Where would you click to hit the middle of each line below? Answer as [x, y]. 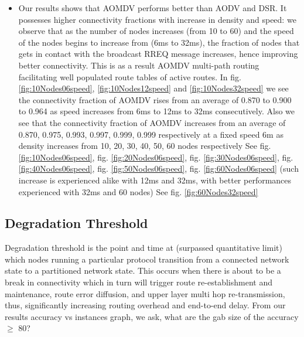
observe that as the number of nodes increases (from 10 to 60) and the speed [156, 31]
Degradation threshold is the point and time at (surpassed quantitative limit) [144, 248]
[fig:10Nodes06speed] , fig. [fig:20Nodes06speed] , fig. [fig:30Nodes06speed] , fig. [156, 157]
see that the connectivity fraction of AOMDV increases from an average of [152, 122]
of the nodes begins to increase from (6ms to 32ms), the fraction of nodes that [159, 42]
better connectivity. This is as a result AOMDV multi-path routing [139, 65]
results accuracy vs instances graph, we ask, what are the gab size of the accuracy [152, 316]
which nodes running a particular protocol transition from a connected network [147, 259]
